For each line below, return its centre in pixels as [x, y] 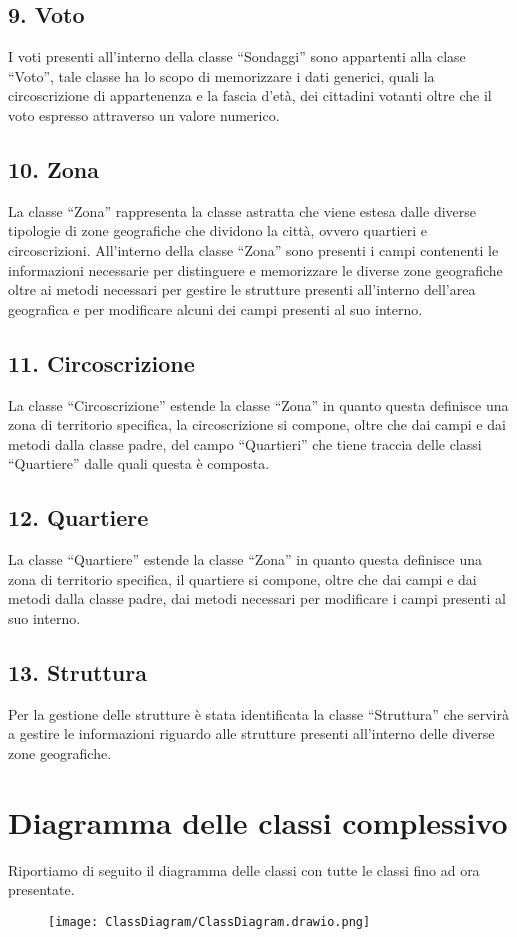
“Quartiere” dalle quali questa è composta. [139, 463]
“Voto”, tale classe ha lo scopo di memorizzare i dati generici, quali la [221, 75]
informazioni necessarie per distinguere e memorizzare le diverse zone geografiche [255, 269]
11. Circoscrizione [101, 362]
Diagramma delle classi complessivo [258, 821]
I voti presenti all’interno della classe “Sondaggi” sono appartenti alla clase [237, 56]
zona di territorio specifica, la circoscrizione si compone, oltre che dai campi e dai [257, 424]
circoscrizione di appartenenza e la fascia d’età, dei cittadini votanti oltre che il [250, 95]
